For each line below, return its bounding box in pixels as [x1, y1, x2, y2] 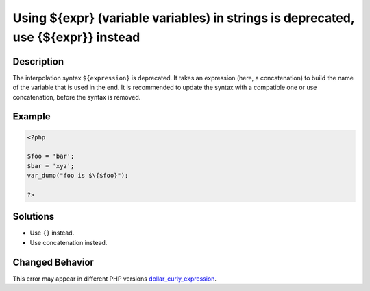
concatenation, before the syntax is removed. [12, 93, 141, 101]
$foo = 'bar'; [27, 152, 75, 161]
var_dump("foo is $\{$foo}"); [27, 172, 129, 180]
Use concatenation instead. [29, 238, 108, 246]
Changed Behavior [12, 256, 94, 268]
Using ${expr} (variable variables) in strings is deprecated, [12, 10, 355, 25]
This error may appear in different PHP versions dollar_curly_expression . [12, 275, 217, 283]
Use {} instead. [29, 229, 75, 237]
